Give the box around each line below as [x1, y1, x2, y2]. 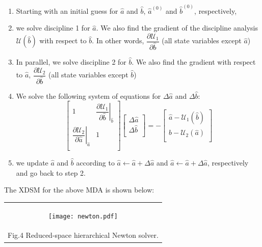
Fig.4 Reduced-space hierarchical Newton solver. [8, 230, 159, 240]
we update [16, 157, 48, 168]
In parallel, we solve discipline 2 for [16, 56, 126, 67]
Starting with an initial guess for [16, 5, 118, 16]
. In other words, [92, 35, 144, 46]
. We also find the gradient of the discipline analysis [96, 22, 258, 33]
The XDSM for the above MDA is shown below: [4, 184, 154, 195]
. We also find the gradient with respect [132, 56, 256, 67]
